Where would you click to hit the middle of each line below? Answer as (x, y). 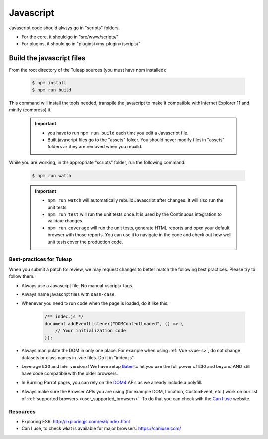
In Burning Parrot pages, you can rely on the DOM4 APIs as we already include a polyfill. (112, 383)
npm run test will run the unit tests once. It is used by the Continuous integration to (134, 214)
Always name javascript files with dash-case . (69, 294)
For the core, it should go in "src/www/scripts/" (70, 37)
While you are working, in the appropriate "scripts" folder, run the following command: (97, 162)
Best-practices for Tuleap (41, 259)
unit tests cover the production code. (85, 242)
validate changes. (66, 221)
